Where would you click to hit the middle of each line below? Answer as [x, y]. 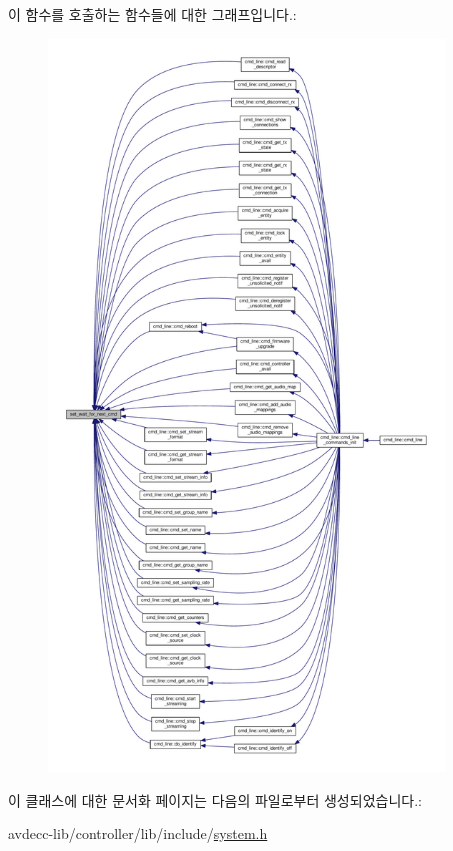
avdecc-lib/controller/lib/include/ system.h [138, 833]
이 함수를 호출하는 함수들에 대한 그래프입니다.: [152, 14]
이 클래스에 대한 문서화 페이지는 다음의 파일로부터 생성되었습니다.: [215, 799]
